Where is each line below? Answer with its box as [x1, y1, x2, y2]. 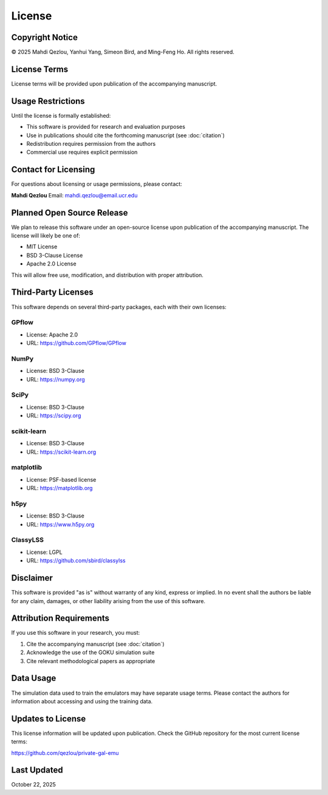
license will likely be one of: [11, 232, 80, 239]
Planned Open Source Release [11, 207, 128, 218]
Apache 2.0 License [26, 260, 77, 267]
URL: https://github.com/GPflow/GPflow [26, 339, 127, 347]
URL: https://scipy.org [26, 412, 81, 419]
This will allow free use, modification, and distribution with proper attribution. [11, 271, 203, 279]
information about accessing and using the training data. [11, 697, 153, 705]
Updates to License [11, 714, 86, 724]
